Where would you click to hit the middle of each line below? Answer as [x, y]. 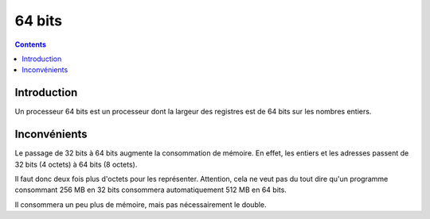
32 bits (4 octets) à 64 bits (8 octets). [76, 164]
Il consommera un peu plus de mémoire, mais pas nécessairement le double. [141, 204]
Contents [31, 44]
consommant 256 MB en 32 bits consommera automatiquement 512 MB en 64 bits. [150, 190]
